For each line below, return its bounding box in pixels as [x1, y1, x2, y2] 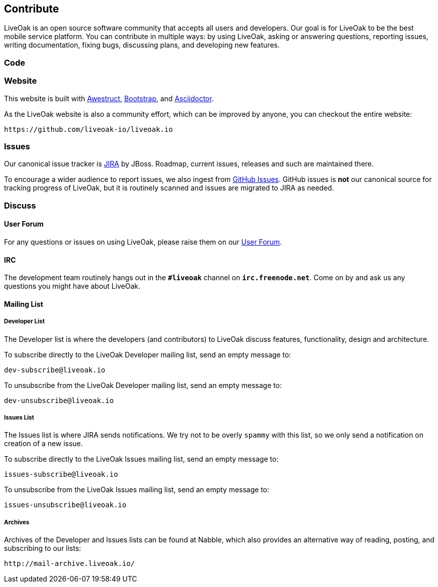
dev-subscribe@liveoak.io [4, 365, 106, 374]
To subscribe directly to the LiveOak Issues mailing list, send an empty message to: [4, 455, 279, 464]
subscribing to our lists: [4, 544, 81, 553]
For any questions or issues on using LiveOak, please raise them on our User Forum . [4, 237, 282, 246]
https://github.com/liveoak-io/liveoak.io [4, 125, 173, 133]
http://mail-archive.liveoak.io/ [4, 559, 135, 568]
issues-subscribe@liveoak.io [4, 470, 118, 479]
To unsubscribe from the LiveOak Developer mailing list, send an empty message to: [4, 380, 282, 389]
